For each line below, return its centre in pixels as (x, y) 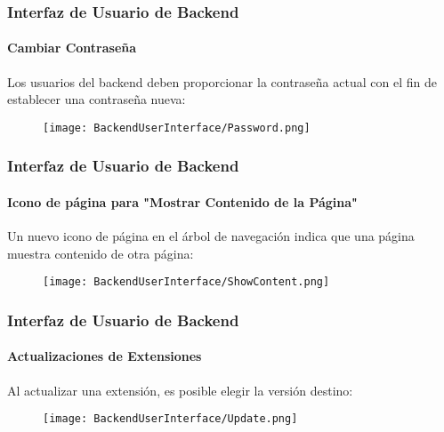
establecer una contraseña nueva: (97, 99)
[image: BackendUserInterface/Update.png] (170, 419)
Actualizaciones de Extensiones (105, 356)
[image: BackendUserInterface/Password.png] (177, 128)
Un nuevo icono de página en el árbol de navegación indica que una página (211, 236)
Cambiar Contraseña (72, 48)
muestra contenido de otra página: (101, 253)
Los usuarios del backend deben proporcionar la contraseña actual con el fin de (222, 81)
